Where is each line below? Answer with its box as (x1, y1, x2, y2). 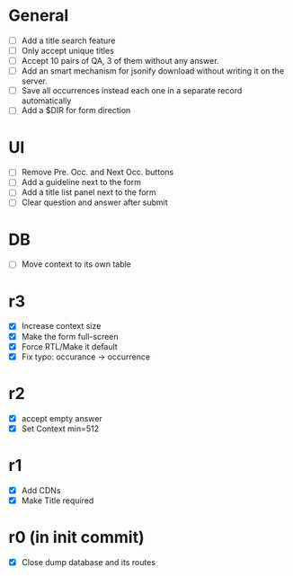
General (8, 5, 69, 26)
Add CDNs (21, 484, 61, 495)
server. (21, 75, 49, 86)
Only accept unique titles (21, 46, 114, 56)
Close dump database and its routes (21, 556, 156, 567)
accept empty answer (21, 412, 102, 423)
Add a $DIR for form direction (21, 105, 131, 116)
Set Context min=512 (21, 423, 100, 434)
